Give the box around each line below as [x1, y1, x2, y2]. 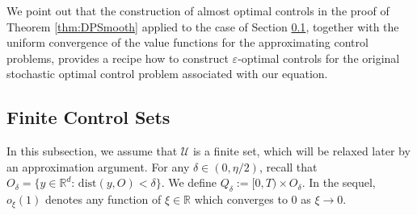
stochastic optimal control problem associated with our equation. [6, 65, 328, 82]
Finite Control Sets [6, 105, 171, 130]
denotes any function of [45, 191, 162, 208]
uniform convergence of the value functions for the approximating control [6, 34, 369, 51]
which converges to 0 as [194, 191, 311, 208]
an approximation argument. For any [6, 158, 190, 175]
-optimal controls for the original [238, 49, 400, 66]
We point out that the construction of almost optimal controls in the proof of [6, 2, 390, 19]
